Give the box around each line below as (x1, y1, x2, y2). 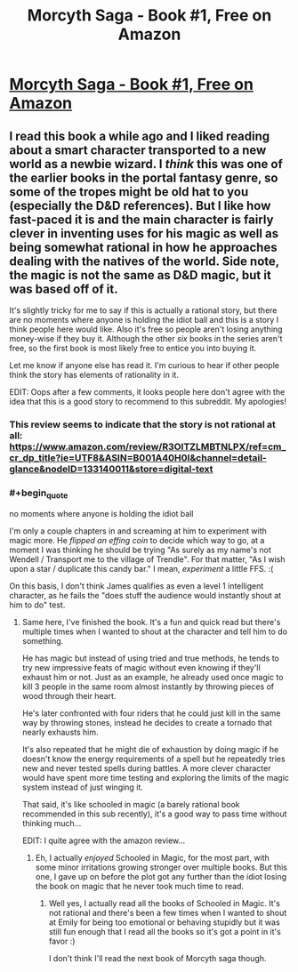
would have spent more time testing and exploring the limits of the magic (21, 773, 289, 783)
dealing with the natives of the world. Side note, (9, 253, 280, 269)
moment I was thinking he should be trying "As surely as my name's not (9, 544, 271, 556)
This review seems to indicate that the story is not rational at (9, 418, 276, 430)
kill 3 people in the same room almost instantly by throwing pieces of (21, 681, 275, 692)
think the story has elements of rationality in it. (9, 370, 180, 380)
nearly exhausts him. (21, 727, 100, 738)
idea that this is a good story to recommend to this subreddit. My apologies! (9, 397, 287, 406)
